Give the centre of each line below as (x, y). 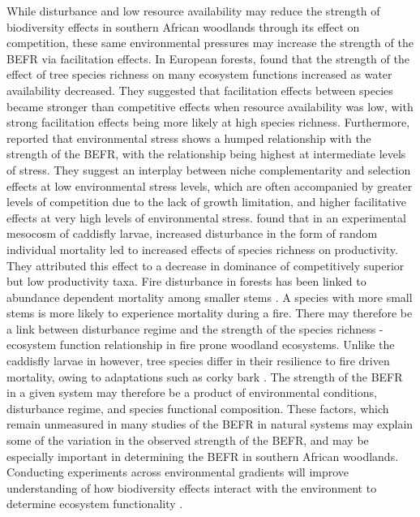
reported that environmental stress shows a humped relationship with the (189, 138)
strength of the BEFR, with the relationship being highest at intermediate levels (206, 154)
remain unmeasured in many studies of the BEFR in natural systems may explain (210, 424)
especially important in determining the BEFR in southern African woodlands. (203, 456)
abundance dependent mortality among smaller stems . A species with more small (210, 297)
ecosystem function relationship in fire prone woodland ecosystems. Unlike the (201, 345)
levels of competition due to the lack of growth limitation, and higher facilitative (206, 202)
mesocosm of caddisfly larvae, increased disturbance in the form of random (192, 233)
